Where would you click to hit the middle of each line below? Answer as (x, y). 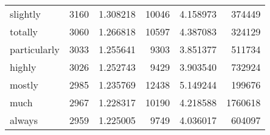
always (24, 120)
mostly (24, 85)
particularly (35, 49)
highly (23, 67)
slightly (25, 14)
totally (24, 31)
